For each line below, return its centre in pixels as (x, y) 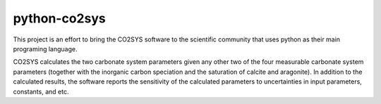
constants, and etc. (41, 91)
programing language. (45, 48)
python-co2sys (59, 18)
